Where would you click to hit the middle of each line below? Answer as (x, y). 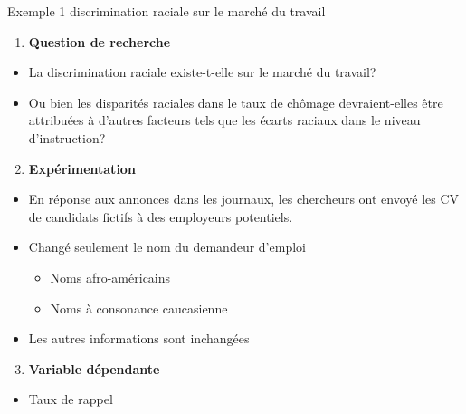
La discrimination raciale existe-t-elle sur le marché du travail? (202, 72)
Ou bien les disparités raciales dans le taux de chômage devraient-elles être (236, 102)
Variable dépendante (94, 368)
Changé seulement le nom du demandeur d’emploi (167, 247)
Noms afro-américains (110, 277)
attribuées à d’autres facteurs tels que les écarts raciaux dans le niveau (224, 120)
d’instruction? (67, 137)
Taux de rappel (71, 399)
